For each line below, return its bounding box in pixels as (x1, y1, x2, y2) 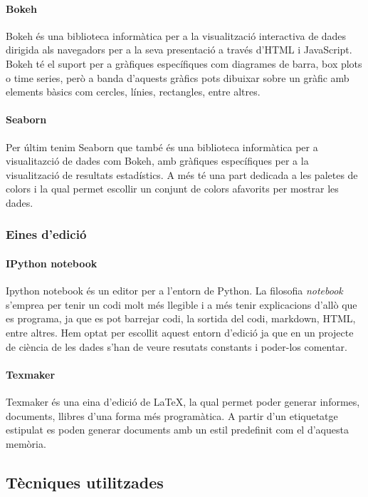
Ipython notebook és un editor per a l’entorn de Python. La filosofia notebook (6, 283, 343, 298)
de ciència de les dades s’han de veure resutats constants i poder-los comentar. (6, 339, 347, 354)
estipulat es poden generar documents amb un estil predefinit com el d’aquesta (6, 422, 349, 437)
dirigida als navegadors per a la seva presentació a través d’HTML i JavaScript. (6, 42, 352, 57)
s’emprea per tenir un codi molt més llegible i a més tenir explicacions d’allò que (6, 297, 357, 312)
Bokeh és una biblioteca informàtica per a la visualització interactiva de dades (6, 28, 347, 43)
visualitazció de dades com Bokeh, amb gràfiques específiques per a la (6, 153, 309, 168)
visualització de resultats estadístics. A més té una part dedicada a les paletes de (6, 167, 358, 182)
